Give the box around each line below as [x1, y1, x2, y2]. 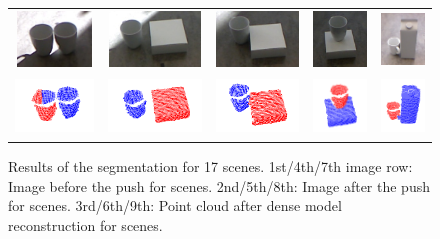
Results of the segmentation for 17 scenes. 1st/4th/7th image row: [8, 156, 413, 177]
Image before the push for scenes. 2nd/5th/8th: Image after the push [8, 175, 430, 196]
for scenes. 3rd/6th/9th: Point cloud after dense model [8, 195, 342, 216]
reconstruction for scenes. [8, 214, 163, 235]
